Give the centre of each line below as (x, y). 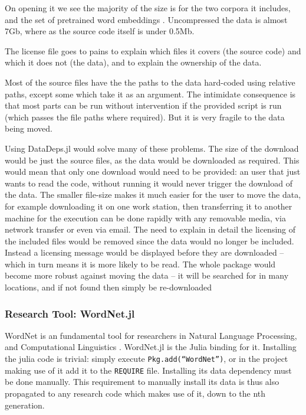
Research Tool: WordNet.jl (70, 313)
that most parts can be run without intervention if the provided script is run (143, 105)
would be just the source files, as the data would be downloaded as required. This (152, 160)
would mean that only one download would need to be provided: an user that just (153, 171)
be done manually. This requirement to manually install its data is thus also (142, 382)
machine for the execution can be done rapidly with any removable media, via (145, 218)
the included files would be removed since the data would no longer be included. (149, 241)
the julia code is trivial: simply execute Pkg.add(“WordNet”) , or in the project (147, 359)
